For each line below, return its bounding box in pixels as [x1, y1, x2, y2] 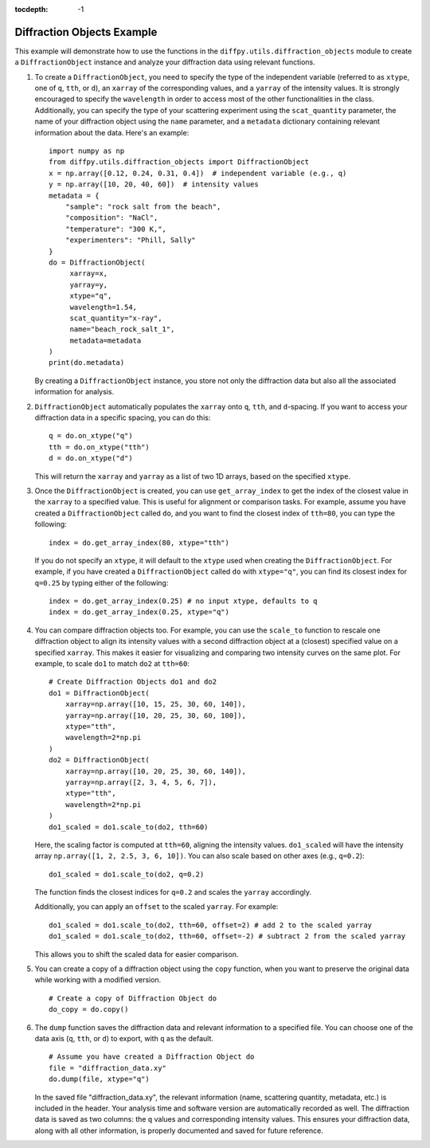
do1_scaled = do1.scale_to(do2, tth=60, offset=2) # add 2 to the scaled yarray [49, 920, 373, 930]
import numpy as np [49, 147, 125, 155]
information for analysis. [34, 387, 115, 397]
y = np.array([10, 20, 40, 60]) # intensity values [49, 180, 259, 189]
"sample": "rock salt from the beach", [64, 202, 221, 211]
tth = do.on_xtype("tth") [49, 442, 150, 452]
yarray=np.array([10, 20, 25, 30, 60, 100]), [64, 711, 247, 720]
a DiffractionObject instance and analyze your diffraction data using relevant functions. [14, 57, 315, 67]
